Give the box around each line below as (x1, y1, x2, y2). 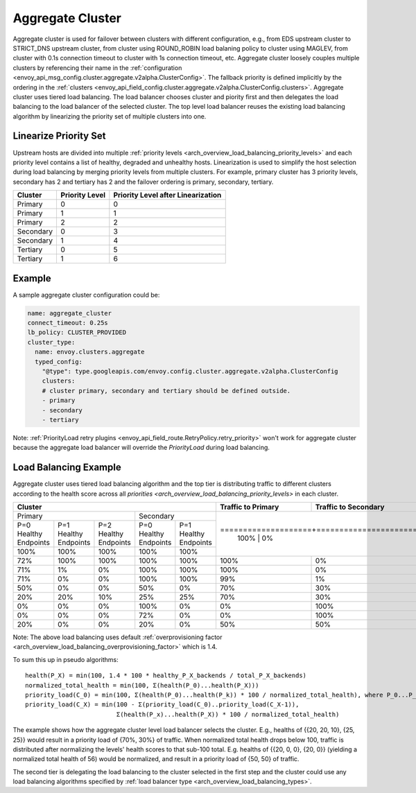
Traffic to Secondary (315, 503, 385, 512)
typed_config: (35, 358, 83, 365)
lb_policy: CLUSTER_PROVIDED (27, 329, 127, 336)
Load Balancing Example (12, 462, 121, 473)
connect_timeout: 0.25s (27, 319, 109, 327)
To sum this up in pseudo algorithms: (12, 655, 119, 663)
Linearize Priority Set (12, 130, 106, 142)
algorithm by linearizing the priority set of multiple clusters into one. (12, 112, 207, 121)
